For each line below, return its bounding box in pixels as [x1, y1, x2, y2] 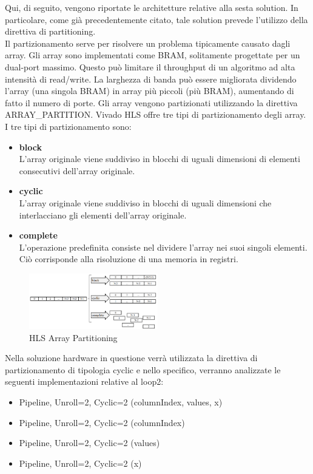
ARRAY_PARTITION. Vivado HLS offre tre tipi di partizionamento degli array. [5, 108, 306, 121]
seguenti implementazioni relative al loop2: [5, 375, 164, 388]
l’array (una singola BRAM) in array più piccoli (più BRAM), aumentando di [5, 84, 294, 97]
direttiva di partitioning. [5, 25, 96, 38]
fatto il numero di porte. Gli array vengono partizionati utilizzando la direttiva [5, 96, 298, 109]
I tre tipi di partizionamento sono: [5, 120, 132, 132]
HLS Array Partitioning [29, 331, 118, 344]
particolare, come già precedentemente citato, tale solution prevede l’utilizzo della [5, 13, 308, 25]
